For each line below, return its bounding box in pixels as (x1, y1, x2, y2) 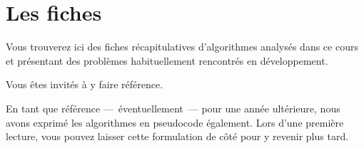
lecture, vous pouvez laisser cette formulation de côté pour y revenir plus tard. (6, 129, 349, 144)
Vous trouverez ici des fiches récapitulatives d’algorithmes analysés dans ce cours (6, 39, 358, 54)
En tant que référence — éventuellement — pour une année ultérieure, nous (6, 100, 340, 115)
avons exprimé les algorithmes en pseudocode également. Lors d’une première (6, 115, 344, 129)
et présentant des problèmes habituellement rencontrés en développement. (6, 53, 328, 68)
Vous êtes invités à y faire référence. (6, 77, 163, 92)
